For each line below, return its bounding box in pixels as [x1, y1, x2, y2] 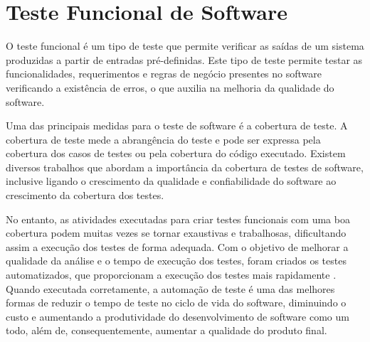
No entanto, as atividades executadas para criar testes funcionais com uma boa [6, 211, 350, 226]
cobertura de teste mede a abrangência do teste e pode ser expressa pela [6, 132, 321, 146]
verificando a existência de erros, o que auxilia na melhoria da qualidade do [6, 80, 334, 95]
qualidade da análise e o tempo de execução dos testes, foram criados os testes [6, 253, 347, 268]
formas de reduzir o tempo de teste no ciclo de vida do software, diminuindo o [6, 295, 347, 310]
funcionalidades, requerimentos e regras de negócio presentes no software [6, 66, 322, 81]
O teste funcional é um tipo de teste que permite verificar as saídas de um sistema [6, 38, 364, 53]
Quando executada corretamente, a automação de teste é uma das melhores [6, 281, 335, 296]
